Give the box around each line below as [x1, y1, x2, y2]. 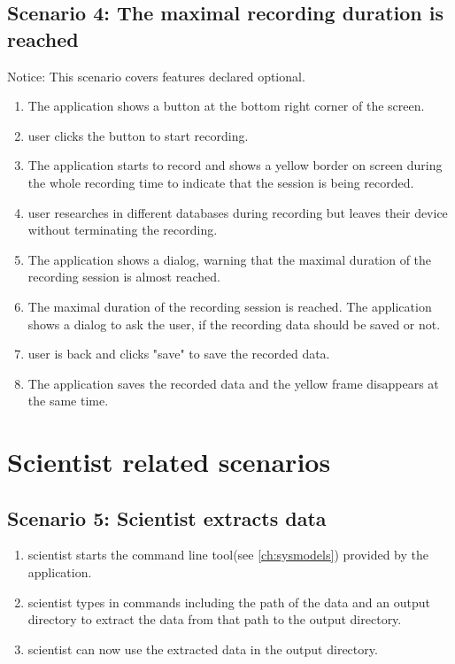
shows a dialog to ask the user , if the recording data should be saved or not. [27, 314, 441, 333]
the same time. [27, 391, 109, 410]
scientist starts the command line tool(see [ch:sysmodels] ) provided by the [27, 545, 428, 564]
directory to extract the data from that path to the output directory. [27, 610, 402, 629]
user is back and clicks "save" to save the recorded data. [27, 344, 330, 363]
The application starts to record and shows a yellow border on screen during [27, 156, 443, 174]
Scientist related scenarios [7, 444, 331, 480]
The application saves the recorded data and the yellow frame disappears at [27, 374, 439, 392]
